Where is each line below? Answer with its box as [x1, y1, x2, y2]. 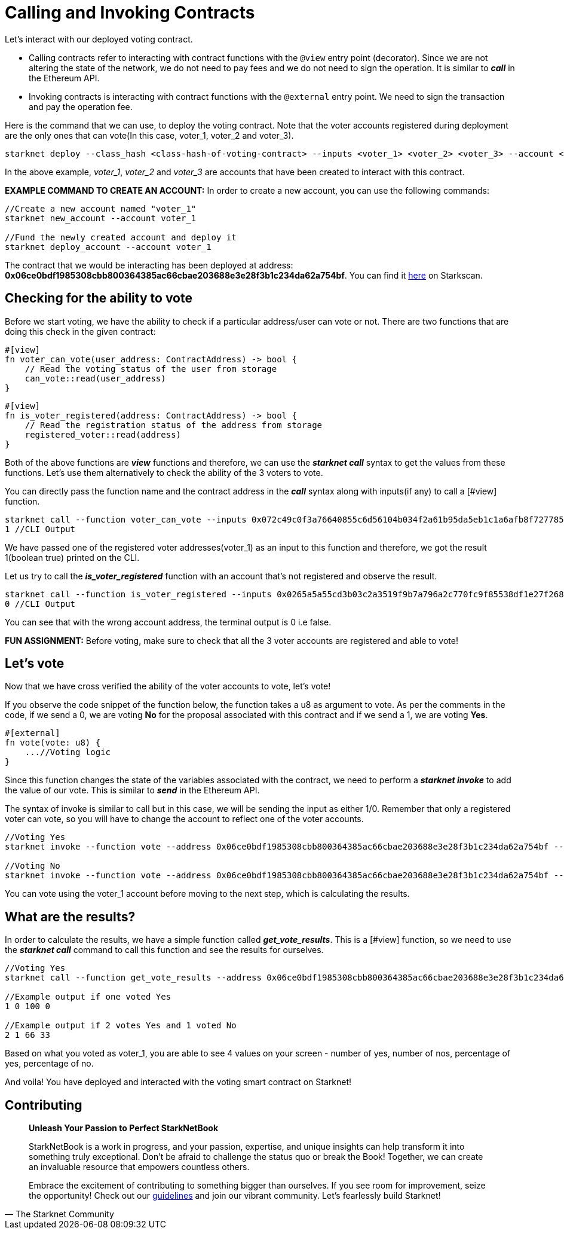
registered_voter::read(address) [24, 429, 182, 439]
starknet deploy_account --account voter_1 [5, 242, 211, 252]
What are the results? [5, 909, 136, 924]
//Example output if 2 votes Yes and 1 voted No [5, 1021, 237, 1031]
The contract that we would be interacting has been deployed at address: [5, 259, 293, 270]
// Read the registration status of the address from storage [24, 420, 323, 430]
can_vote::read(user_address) [24, 373, 166, 383]
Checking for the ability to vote [5, 291, 192, 306]
